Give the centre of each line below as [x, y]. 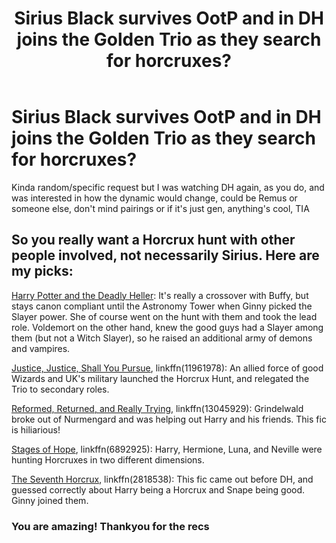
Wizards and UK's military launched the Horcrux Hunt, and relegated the [160, 378]
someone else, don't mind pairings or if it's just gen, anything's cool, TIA [160, 208]
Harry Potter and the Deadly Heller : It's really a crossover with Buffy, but [160, 295]
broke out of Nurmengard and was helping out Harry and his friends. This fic [169, 419]
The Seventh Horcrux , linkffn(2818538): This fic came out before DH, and [162, 479]
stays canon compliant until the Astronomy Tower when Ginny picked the [162, 306]
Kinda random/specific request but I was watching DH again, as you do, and [168, 187]
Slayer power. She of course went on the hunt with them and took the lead [164, 316]
